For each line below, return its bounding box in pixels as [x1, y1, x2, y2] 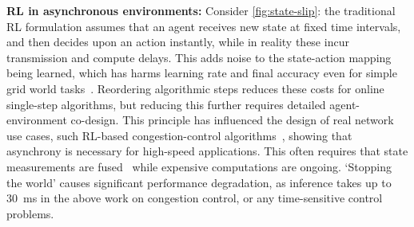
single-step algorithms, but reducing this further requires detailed [6, 96, 326, 112]
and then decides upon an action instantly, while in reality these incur [6, 33, 349, 50]
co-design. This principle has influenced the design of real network [70, 112, 394, 128]
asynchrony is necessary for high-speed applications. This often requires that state [6, 143, 408, 159]
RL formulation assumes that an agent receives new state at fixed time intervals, [6, 18, 401, 34]
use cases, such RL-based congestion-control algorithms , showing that [6, 127, 352, 143]
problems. [6, 205, 54, 221]
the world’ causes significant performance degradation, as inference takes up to [6, 174, 392, 190]
